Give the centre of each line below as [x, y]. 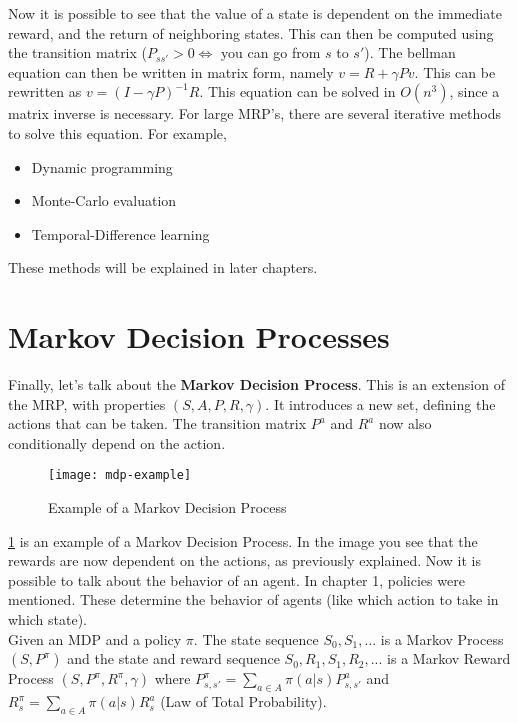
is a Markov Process [442, 638]
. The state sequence [256, 638]
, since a [474, 91]
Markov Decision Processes [199, 336]
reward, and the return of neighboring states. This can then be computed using [251, 32]
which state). [48, 619]
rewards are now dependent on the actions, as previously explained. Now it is [245, 560]
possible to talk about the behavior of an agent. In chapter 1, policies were [236, 579]
